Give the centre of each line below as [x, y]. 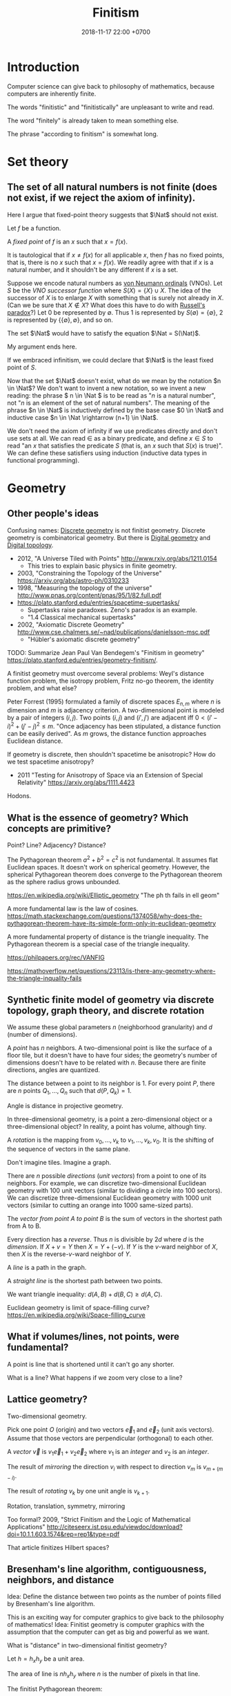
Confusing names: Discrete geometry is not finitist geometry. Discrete [106, 530]
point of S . [22, 367]
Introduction [43, 67]
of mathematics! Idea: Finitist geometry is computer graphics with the [106, 1625]
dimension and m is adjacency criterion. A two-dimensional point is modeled [116, 710]
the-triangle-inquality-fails [44, 978]
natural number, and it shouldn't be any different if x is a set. [92, 269]
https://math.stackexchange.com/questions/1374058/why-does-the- [105, 916]
